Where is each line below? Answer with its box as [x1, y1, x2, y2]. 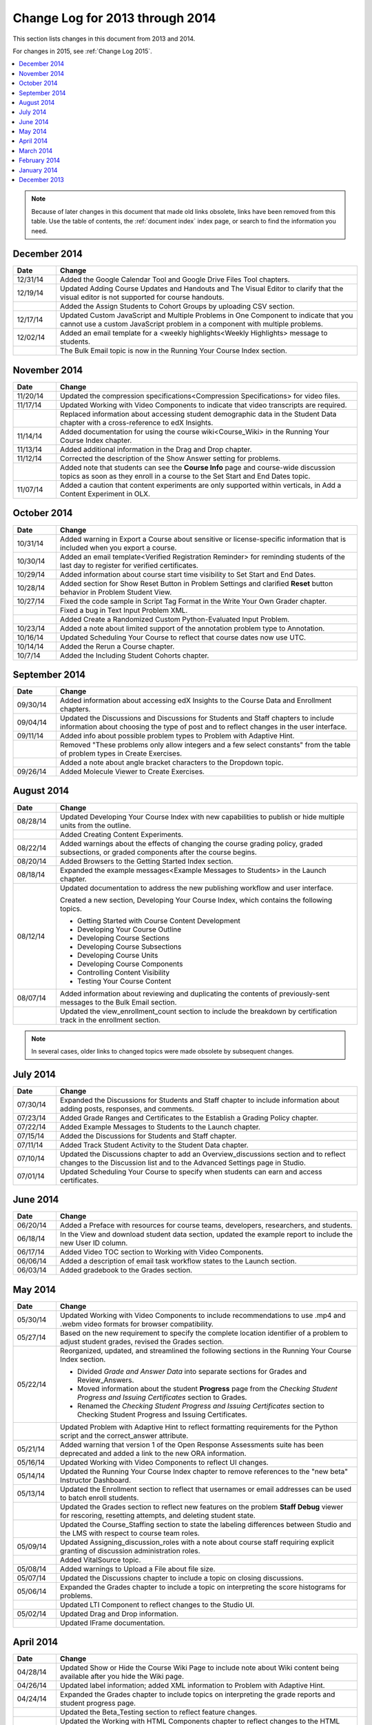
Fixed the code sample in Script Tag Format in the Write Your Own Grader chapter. [59, 596, 327, 606]
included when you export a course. [59, 542, 177, 552]
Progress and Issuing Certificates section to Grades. [76, 1392, 247, 1402]
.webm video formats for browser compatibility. [59, 1319, 214, 1328]
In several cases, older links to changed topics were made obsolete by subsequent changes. [31, 1047, 294, 1055]
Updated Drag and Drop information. [59, 1608, 179, 1618]
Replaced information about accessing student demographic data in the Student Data [59, 409, 337, 419]
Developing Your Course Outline [76, 925, 182, 934]
